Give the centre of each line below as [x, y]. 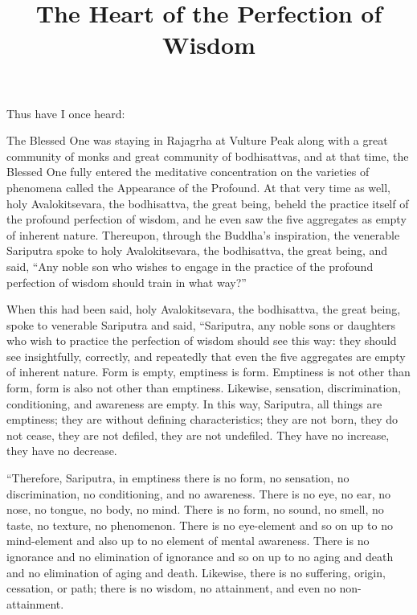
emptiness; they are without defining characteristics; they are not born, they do [202, 419]
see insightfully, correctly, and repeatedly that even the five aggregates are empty [206, 356]
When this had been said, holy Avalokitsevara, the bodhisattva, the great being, [204, 309]
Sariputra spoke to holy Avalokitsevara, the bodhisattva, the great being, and [197, 250]
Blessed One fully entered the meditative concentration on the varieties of [188, 172]
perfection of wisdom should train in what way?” [127, 282]
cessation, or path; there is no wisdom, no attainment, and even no [171, 588]
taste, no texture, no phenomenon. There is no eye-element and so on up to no [200, 525]
